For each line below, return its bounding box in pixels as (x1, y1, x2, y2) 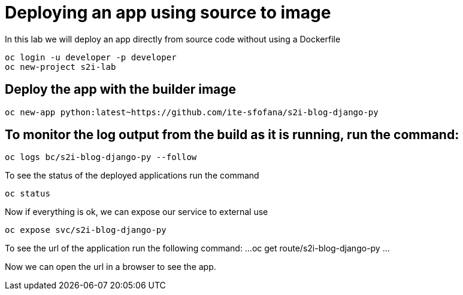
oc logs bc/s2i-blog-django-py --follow (5, 152, 197, 162)
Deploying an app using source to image (5, 2, 331, 23)
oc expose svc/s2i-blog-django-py (5, 225, 167, 235)
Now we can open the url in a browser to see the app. (5, 262, 216, 272)
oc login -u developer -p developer (5, 52, 177, 62)
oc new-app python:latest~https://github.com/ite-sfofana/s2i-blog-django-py (5, 107, 379, 117)
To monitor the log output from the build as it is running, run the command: (5, 127, 459, 143)
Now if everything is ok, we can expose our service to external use (5, 207, 268, 217)
